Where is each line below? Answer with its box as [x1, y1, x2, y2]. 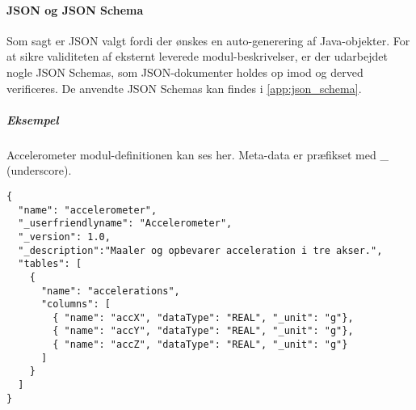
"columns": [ [40, 298, 111, 311]
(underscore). [6, 162, 72, 179]
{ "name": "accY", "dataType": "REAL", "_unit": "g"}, [53, 325, 354, 337]
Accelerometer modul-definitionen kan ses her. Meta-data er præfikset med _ [6, 146, 389, 163]
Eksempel [6, 111, 59, 128]
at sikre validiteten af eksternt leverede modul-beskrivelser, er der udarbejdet [6, 48, 388, 65]
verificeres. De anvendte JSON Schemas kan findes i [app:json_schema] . [6, 79, 362, 96]
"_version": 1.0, [18, 230, 111, 243]
